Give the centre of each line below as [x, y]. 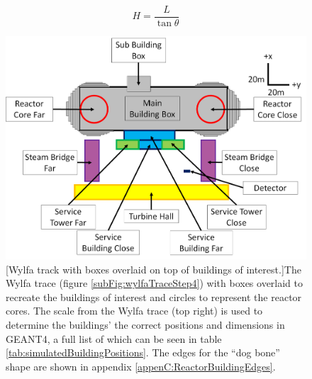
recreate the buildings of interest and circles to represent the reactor [154, 296]
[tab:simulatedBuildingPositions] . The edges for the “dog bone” [143, 352]
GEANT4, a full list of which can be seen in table [114, 338]
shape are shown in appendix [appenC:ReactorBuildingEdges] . [141, 366]
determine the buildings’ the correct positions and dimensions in [145, 325]
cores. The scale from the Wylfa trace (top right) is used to [134, 311]
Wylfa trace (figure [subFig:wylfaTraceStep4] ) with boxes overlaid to [155, 283]
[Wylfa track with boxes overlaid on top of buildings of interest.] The [154, 269]
